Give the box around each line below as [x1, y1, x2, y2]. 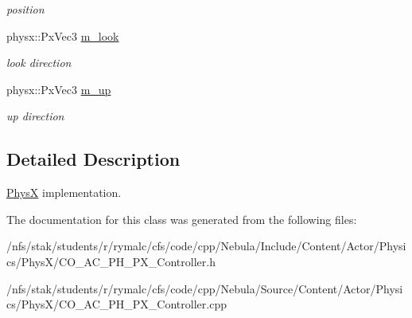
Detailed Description [6, 147, 181, 171]
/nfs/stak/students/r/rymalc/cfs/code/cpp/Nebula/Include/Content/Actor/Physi [6, 238, 406, 254]
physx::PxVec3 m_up [6, 80, 111, 97]
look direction [6, 54, 72, 71]
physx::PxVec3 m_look [6, 27, 119, 44]
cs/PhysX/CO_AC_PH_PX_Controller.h [6, 253, 216, 269]
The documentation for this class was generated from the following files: [6, 210, 357, 227]
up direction [6, 108, 64, 124]
